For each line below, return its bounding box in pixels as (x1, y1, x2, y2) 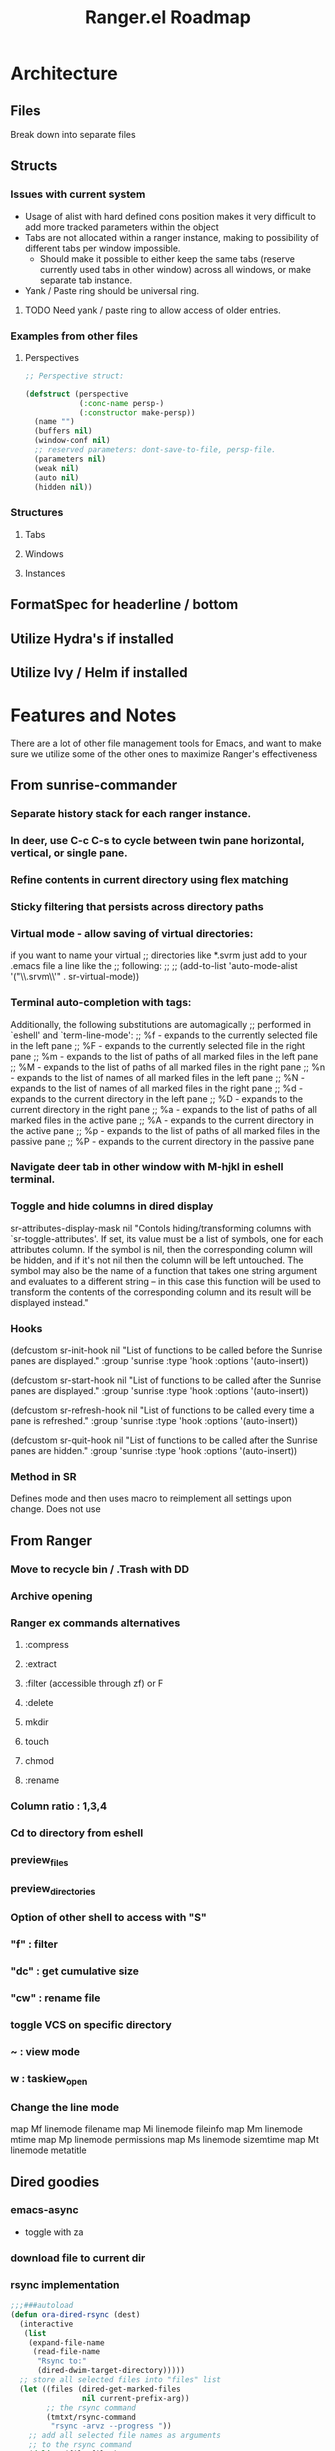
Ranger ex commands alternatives (10, 1616, 181, 1630)
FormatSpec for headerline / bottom (10, 596, 239, 613)
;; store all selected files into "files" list (19, 2375, 222, 2385)
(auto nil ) (34, 472, 80, 483)
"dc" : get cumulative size (10, 1964, 140, 1978)
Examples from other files (10, 329, 138, 343)
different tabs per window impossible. (24, 242, 181, 254)
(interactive (19, 2319, 74, 2329)
